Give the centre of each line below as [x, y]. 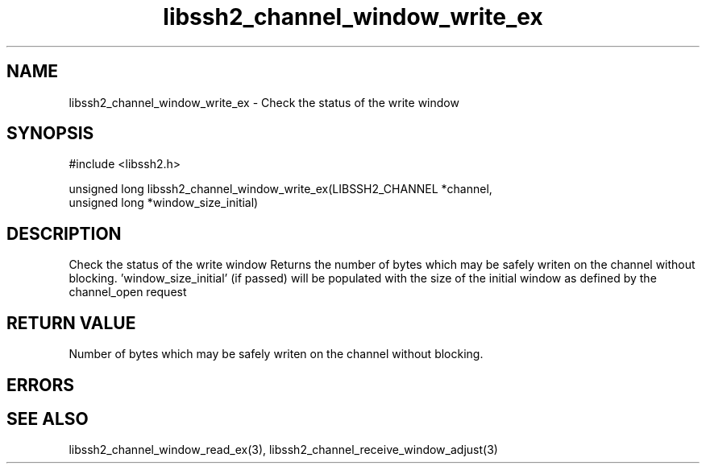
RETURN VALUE [71, 323]
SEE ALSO [48, 418]
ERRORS [41, 385]
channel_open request [128, 292]
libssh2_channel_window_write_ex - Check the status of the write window [264, 102]
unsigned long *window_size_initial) [164, 203]
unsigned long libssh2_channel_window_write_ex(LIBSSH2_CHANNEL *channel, [280, 189]
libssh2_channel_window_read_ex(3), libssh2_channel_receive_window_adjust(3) [283, 450]
